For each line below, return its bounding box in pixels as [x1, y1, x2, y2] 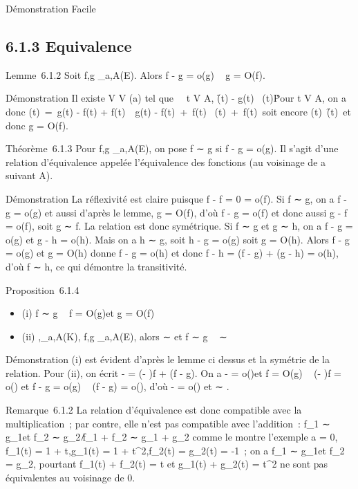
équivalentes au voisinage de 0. [6, 470, 135, 485]
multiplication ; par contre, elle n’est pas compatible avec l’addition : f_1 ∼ [6, 416, 330, 430]
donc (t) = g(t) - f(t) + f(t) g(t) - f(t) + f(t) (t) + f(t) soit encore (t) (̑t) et [6, 104, 351, 118]
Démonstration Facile [6, 1, 96, 15]
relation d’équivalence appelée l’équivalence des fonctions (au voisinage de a [6, 154, 326, 169]
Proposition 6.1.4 [6, 282, 79, 297]
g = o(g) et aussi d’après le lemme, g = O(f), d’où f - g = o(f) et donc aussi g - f [6, 205, 348, 219]
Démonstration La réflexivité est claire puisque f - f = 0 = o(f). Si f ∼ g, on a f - [6, 191, 347, 205]
